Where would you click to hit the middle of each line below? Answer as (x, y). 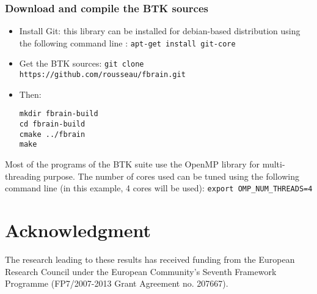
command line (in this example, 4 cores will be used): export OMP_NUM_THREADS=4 (159, 188)
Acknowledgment (78, 230)
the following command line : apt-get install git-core (127, 42)
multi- (274, 164)
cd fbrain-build (52, 124)
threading (23, 176)
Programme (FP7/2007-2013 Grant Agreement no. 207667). (117, 283)
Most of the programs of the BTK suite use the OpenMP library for (133, 164)
